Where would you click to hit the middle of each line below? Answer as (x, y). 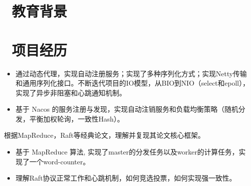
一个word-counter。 (59, 161)
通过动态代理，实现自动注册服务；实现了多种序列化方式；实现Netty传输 (131, 73)
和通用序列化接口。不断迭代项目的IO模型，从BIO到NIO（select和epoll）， (132, 83)
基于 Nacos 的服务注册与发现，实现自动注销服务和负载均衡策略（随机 (127, 109)
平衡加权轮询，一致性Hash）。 (77, 118)
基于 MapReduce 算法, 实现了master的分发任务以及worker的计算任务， (127, 152)
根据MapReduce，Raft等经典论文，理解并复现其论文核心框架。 (105, 135)
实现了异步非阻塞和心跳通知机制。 (71, 92)
